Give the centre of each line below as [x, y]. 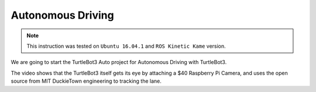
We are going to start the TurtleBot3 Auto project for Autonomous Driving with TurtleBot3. [119, 62]
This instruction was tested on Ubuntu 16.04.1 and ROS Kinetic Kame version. [126, 46]
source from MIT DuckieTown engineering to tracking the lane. [86, 81]
